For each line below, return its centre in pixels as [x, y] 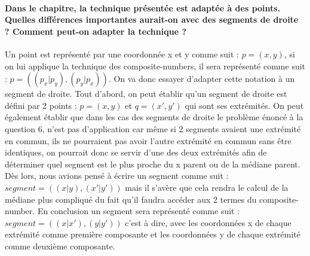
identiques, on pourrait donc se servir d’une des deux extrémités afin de [136, 152]
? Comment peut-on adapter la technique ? [96, 31]
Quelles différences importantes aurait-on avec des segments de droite [152, 19]
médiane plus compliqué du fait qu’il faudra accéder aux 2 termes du [131, 199]
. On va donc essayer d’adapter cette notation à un [202, 79]
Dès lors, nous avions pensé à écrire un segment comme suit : [117, 176]
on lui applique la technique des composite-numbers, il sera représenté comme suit [155, 65]
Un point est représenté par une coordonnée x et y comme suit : [122, 54]
